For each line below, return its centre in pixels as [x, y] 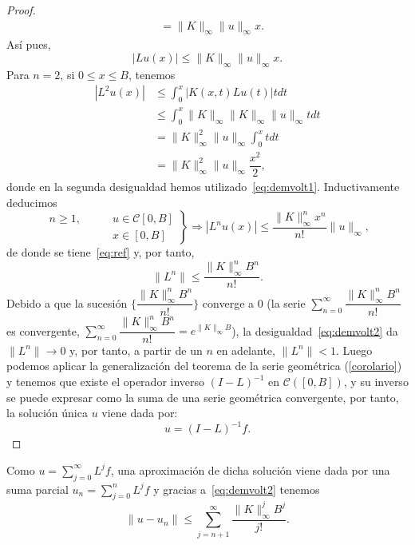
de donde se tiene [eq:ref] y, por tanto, [101, 252]
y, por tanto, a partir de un [136, 350]
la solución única [47, 413]
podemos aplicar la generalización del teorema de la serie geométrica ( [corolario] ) [204, 366]
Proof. [21, 10]
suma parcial [38, 489]
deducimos [32, 202]
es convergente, [43, 330]
